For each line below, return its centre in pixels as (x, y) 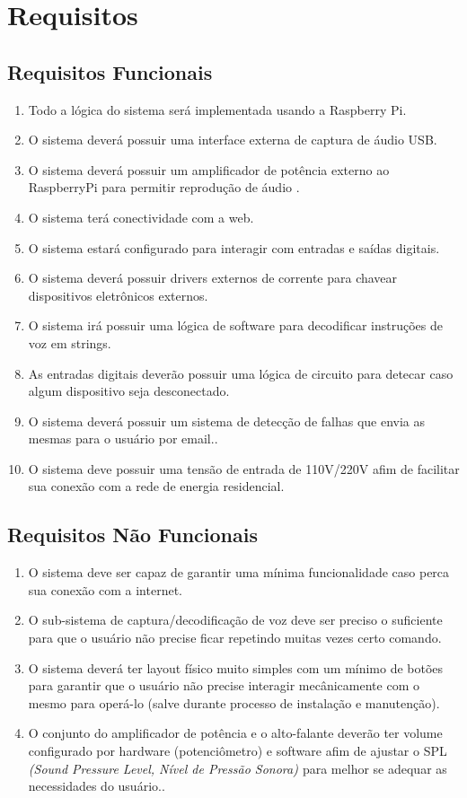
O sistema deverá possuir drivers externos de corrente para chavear (213, 278)
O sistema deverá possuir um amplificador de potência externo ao (209, 169)
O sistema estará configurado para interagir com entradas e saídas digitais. (234, 247)
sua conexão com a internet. (106, 589)
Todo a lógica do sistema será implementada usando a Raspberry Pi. (217, 109)
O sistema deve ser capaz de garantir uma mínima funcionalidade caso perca (239, 572)
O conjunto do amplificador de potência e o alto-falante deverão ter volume (235, 733)
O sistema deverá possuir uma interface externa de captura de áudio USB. (233, 140)
